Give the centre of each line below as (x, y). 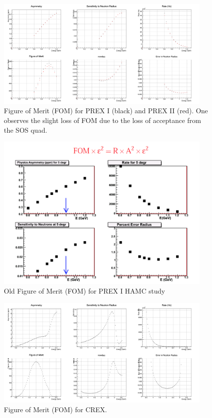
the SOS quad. (26, 130)
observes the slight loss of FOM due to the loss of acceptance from (103, 120)
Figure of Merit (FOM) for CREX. (56, 409)
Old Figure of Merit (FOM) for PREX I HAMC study (85, 291)
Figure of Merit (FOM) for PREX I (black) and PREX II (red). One (106, 111)
